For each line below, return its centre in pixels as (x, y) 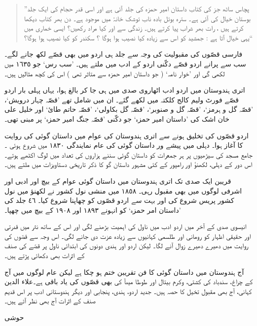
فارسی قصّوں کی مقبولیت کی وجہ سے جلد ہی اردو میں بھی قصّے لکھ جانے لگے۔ (124, 54)
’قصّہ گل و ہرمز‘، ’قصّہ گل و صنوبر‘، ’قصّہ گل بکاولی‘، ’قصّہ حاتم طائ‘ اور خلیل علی (129, 109)
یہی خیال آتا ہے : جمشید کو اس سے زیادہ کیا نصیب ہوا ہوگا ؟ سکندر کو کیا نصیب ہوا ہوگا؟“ (138, 37)
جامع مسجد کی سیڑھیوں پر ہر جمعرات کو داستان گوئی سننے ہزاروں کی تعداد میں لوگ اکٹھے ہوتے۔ (128, 154)
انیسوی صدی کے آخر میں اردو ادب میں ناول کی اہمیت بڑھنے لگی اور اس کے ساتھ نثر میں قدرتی (126, 226)
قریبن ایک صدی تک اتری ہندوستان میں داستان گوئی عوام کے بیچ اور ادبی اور (118, 180)
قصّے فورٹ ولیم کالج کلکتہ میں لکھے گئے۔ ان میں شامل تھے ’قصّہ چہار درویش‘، (122, 99)
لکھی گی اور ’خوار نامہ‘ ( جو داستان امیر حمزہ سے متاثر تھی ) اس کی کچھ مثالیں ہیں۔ (115, 73)
